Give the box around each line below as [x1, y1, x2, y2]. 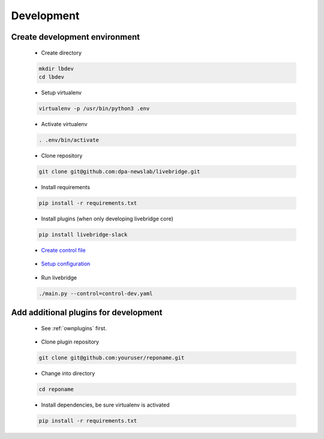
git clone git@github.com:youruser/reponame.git [38, 354, 185, 361]
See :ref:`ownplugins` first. [41, 324, 107, 332]
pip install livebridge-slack [38, 231, 128, 238]
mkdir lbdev [38, 65, 74, 72]
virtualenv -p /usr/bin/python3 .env [38, 105, 150, 112]
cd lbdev [38, 73, 65, 80]
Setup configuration [41, 260, 91, 267]
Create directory [41, 49, 82, 56]
